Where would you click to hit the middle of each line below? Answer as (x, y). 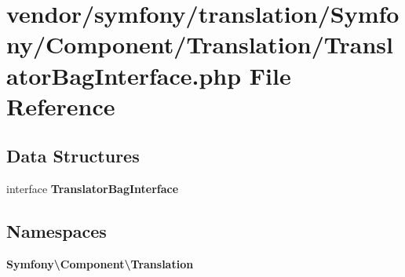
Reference (61, 106)
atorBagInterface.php (124, 75)
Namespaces (57, 231)
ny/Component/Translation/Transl (200, 44)
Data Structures (73, 156)
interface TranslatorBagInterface (93, 189)
